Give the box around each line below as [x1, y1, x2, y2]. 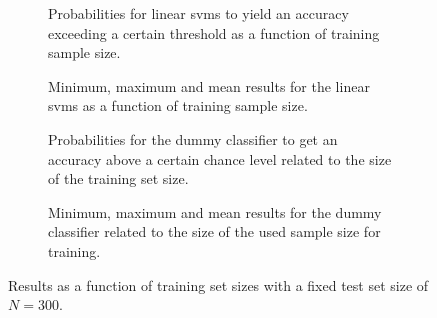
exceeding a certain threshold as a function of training [48, 22, 380, 43]
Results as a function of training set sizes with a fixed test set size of [8, 274, 429, 295]
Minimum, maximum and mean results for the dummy [48, 201, 382, 222]
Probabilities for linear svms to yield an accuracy [48, 3, 349, 23]
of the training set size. [48, 168, 189, 189]
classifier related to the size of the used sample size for [48, 221, 381, 242]
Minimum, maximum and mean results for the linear [48, 75, 370, 96]
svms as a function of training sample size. [48, 95, 308, 116]
